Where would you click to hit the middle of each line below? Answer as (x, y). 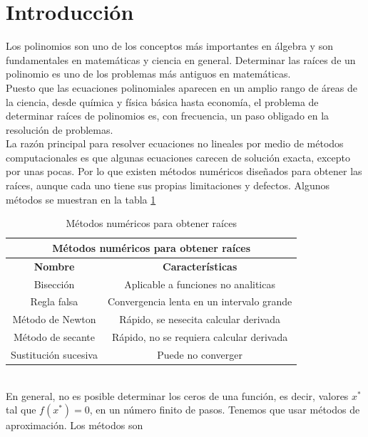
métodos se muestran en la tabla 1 (81, 199)
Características (200, 266)
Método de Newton (54, 319)
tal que (21, 410)
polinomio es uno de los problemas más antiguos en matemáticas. (148, 74)
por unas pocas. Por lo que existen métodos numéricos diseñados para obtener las (184, 171)
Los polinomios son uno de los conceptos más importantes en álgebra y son (169, 46)
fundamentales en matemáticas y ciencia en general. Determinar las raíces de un (181, 59)
